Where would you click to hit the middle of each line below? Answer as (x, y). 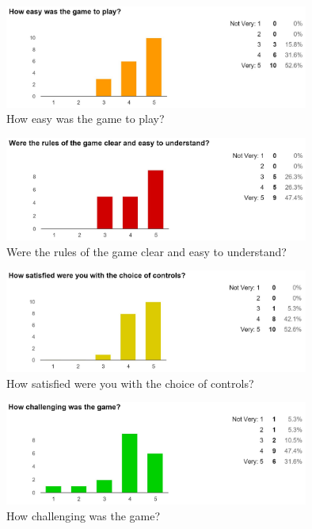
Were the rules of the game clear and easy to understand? (146, 251)
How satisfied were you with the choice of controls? (130, 383)
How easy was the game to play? (86, 119)
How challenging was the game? (84, 515)
